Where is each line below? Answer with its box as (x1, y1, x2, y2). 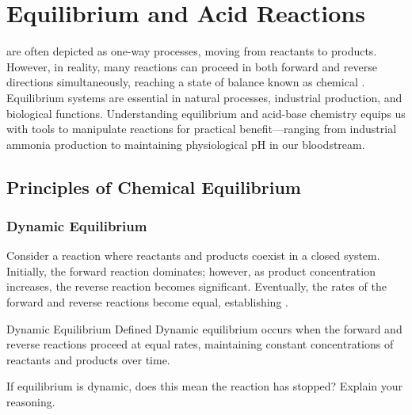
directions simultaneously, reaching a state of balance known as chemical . (6, 74, 365, 90)
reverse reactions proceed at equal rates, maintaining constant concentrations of (6, 336, 394, 352)
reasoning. (6, 394, 55, 410)
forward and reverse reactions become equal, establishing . (6, 294, 288, 310)
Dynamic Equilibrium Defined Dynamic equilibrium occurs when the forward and (6, 320, 402, 337)
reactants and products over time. (6, 351, 170, 367)
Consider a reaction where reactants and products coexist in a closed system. (6, 247, 380, 264)
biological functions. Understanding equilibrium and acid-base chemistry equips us (6, 105, 406, 121)
